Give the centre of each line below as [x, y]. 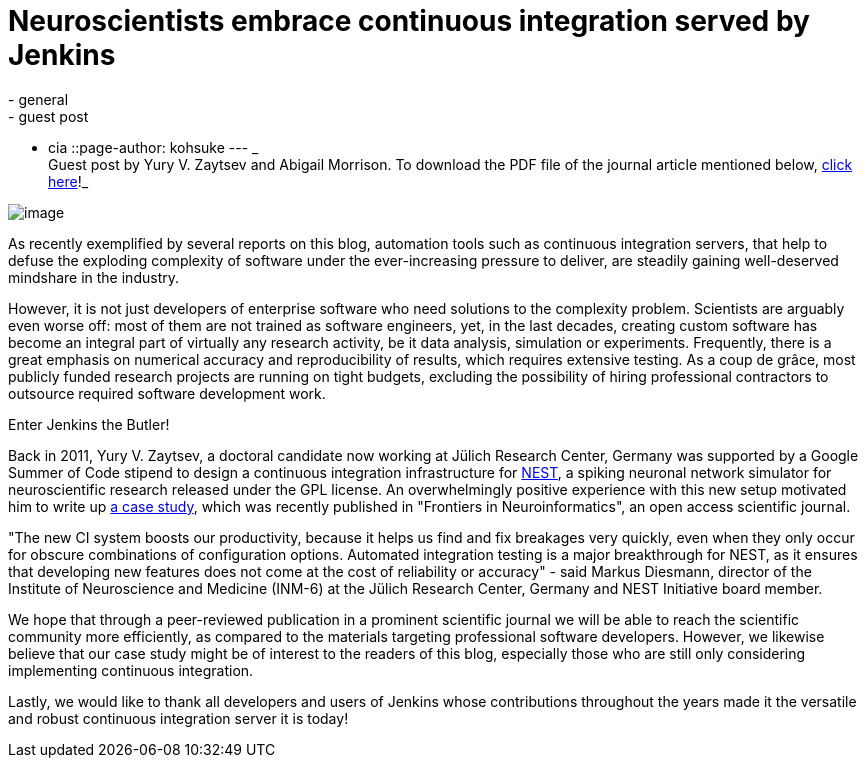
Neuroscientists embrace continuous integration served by [409, 21]
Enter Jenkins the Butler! [89, 424]
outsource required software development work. [167, 393]
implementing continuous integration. [131, 670]
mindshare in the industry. [93, 277]
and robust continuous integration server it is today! [178, 718]
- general [38, 99]
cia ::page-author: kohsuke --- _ [153, 147]
